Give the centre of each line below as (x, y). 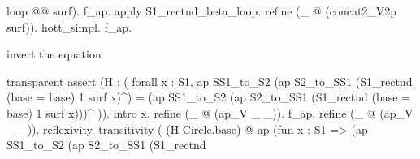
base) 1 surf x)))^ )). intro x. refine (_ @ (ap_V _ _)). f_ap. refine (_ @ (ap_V (210, 112)
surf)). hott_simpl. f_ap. (69, 26)
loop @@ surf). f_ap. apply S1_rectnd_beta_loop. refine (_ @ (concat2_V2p (202, 11)
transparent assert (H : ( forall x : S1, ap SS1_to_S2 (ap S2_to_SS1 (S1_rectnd (210, 81)
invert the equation (54, 54)
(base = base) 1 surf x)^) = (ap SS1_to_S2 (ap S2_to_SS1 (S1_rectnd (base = (209, 97)
